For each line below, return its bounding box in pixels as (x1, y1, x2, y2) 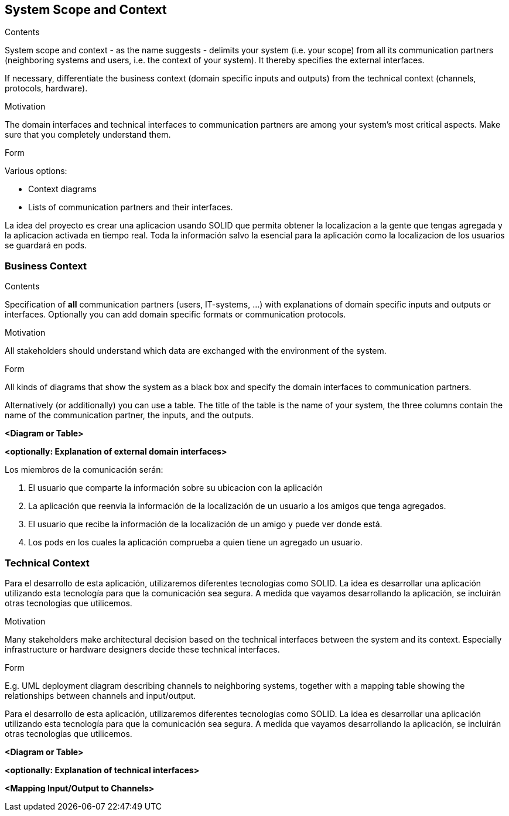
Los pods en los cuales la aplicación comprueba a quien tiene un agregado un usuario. (28, 537, 363, 548)
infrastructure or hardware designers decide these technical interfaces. (5, 644, 280, 654)
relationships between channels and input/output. (5, 690, 196, 701)
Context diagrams (28, 184, 97, 194)
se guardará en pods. (5, 240, 87, 251)
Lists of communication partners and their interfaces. (28, 202, 233, 213)
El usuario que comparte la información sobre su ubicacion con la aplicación (28, 483, 323, 493)
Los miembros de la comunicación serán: (5, 465, 163, 475)
